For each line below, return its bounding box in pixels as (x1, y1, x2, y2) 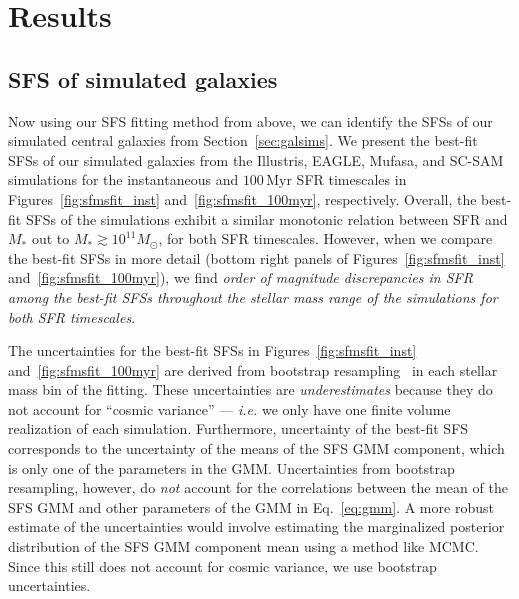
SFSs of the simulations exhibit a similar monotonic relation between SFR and (25, 208, 508, 229)
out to (31, 228, 70, 249)
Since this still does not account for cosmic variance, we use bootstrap (8, 555, 437, 576)
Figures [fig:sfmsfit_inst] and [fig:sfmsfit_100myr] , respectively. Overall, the (8, 188, 477, 209)
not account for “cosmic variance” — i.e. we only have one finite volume (8, 398, 451, 419)
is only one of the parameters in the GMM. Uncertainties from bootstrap (8, 457, 455, 478)
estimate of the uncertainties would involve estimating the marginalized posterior (8, 516, 505, 537)
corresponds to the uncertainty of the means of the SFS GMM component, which (8, 438, 505, 459)
